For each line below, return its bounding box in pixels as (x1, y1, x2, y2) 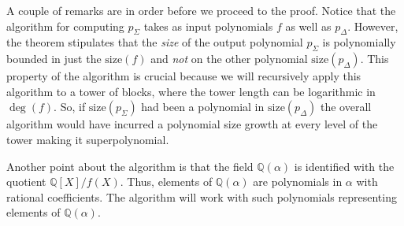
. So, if (54, 98, 86, 115)
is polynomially (322, 34, 396, 50)
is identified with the (294, 157, 395, 174)
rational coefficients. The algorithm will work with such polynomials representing (6, 188, 397, 205)
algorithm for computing (6, 17, 124, 34)
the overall (320, 98, 372, 115)
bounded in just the (6, 50, 102, 67)
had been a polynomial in (141, 98, 265, 115)
